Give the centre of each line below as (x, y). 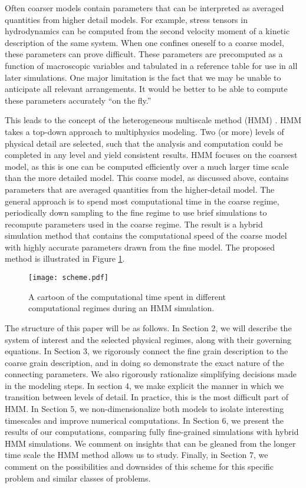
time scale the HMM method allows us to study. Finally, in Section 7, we (136, 455)
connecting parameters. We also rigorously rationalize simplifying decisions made (151, 374)
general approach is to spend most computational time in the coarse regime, (142, 201)
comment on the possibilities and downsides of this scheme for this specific (139, 466)
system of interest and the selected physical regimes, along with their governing (148, 339)
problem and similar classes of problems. (78, 478)
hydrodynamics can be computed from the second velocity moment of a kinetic (147, 31)
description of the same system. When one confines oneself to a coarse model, (144, 42)
